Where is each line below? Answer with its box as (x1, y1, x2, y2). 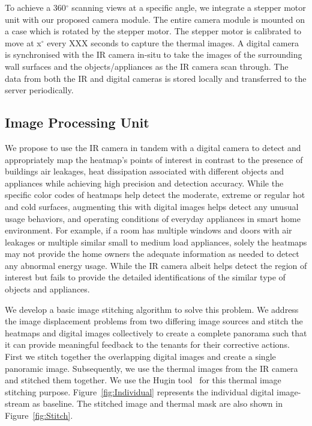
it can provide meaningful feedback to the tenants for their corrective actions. (5, 338, 290, 351)
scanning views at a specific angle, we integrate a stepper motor (71, 1, 306, 13)
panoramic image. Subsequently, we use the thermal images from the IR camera (5, 362, 298, 374)
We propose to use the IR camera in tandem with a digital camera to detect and (5, 141, 301, 153)
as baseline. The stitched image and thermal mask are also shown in (32, 397, 283, 410)
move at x (5, 36, 41, 49)
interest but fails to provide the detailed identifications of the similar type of (5, 271, 286, 283)
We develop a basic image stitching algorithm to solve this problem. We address (5, 303, 299, 315)
